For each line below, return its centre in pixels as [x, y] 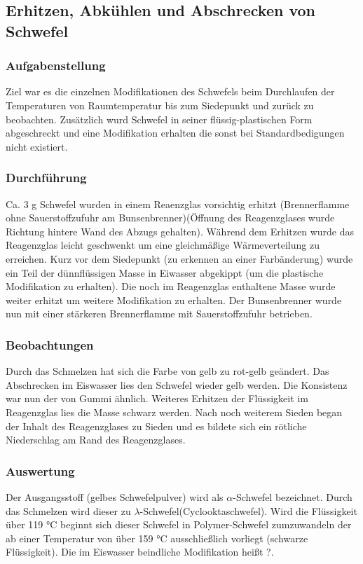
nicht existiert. [37, 146]
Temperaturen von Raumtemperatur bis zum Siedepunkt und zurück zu [160, 105]
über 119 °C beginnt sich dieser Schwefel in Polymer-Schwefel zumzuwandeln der [179, 524]
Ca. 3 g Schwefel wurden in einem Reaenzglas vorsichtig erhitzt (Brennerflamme [178, 204]
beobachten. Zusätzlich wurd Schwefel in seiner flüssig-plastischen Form [159, 119]
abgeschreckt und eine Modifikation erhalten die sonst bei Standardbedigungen [175, 133]
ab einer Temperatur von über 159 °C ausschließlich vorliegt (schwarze [157, 538]
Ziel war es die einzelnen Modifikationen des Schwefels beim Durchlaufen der [170, 91]
